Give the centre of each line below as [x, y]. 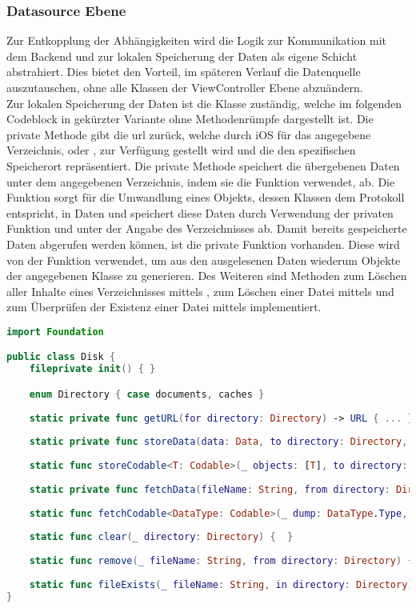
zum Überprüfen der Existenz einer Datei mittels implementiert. [164, 307]
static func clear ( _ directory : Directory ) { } [161, 537]
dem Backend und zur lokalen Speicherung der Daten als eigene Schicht [182, 56]
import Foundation [55, 332]
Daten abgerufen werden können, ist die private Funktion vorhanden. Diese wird [203, 244]
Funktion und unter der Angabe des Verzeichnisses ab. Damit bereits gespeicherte [207, 228]
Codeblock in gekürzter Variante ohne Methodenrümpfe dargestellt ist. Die [190, 119]
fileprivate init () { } [92, 369]
